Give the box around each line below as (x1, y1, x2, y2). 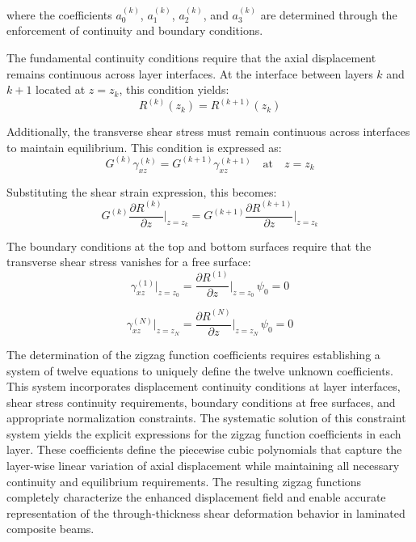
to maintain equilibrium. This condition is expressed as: (6, 138, 282, 155)
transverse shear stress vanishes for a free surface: (6, 253, 251, 270)
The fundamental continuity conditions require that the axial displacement (6, 49, 376, 66)
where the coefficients (6, 6, 112, 23)
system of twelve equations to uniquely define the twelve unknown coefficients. (6, 362, 393, 379)
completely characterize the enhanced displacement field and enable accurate (6, 489, 386, 506)
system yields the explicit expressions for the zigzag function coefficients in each (6, 425, 401, 442)
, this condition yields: (119, 81, 229, 98)
